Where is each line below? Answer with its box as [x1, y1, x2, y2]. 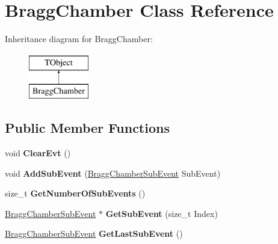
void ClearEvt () [5, 147, 71, 159]
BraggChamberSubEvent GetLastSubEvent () [5, 227, 183, 240]
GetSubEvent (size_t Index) [105, 207, 218, 219]
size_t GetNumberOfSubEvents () [5, 187, 146, 200]
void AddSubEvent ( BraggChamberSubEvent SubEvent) [5, 166, 221, 179]
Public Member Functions [5, 118, 170, 137]
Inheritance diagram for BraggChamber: [5, 32, 153, 45]
